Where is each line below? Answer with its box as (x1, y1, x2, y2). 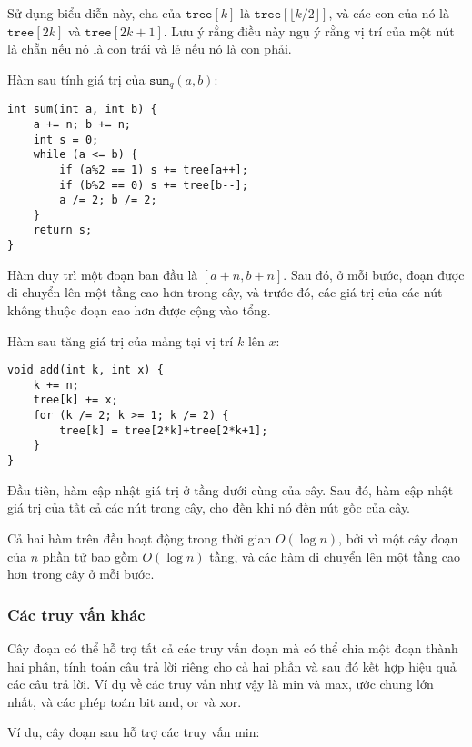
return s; (33, 224, 93, 237)
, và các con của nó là (328, 4, 449, 22)
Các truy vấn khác (7, 603, 146, 625)
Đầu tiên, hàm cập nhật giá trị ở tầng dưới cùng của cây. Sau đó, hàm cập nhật (7, 480, 454, 499)
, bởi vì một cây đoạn (338, 528, 458, 547)
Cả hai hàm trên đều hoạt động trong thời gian (7, 528, 272, 547)
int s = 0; (33, 133, 99, 146)
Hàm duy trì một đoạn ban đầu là (7, 264, 198, 284)
